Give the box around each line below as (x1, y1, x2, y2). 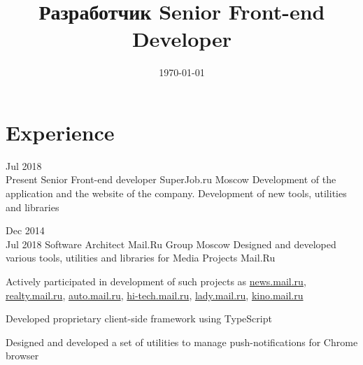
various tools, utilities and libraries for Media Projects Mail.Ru (6, 250, 276, 265)
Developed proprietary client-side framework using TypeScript (6, 311, 272, 326)
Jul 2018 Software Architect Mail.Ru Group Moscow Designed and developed (6, 236, 336, 251)
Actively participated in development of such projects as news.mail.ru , (6, 274, 306, 288)
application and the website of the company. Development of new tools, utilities (6, 186, 347, 201)
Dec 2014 (6, 223, 45, 238)
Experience (6, 117, 115, 146)
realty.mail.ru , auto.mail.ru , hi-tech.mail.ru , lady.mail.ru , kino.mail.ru (6, 287, 304, 302)
